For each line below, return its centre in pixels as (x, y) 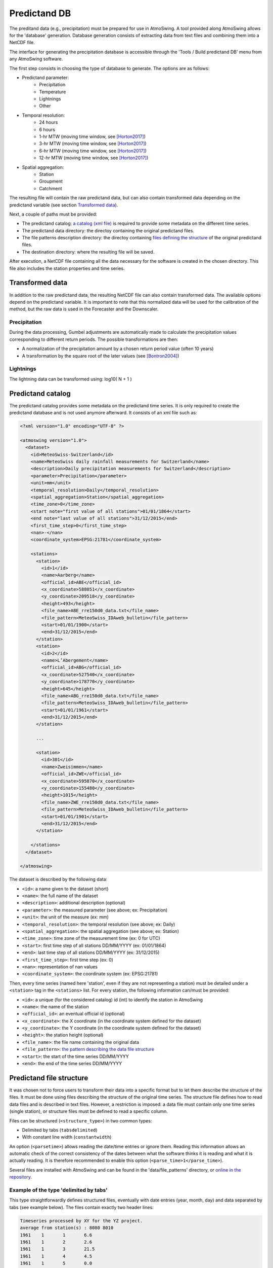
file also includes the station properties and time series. (67, 268)
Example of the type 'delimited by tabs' (59, 1190)
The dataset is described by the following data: (58, 879)
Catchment (51, 188)
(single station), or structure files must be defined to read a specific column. (88, 1111)
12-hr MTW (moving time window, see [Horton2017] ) (94, 158)
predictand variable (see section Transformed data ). (64, 205)
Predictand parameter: (45, 77)
